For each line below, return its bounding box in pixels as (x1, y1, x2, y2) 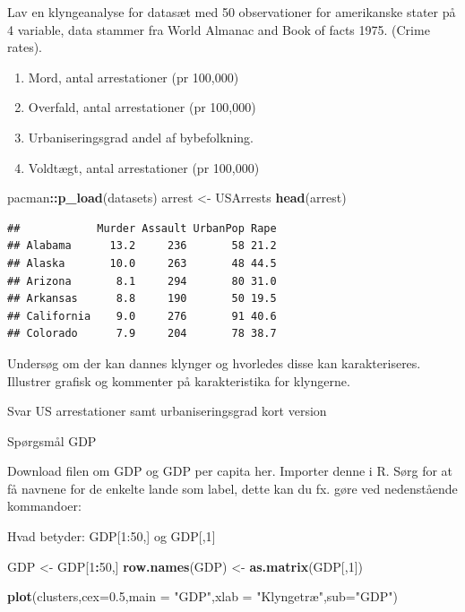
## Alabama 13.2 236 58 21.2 (7, 239, 277, 253)
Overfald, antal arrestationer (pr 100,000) (28, 98, 256, 116)
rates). (7, 38, 43, 56)
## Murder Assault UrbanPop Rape (7, 221, 277, 235)
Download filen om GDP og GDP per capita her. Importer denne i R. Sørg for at (7, 461, 453, 480)
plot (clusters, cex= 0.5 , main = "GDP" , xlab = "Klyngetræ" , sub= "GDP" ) (7, 587, 398, 606)
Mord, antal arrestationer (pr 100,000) (28, 67, 239, 86)
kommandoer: (7, 496, 82, 515)
